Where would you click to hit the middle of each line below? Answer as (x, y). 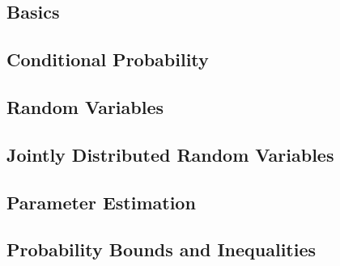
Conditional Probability (108, 59)
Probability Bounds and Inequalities (161, 249)
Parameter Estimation (101, 202)
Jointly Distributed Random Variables (170, 154)
